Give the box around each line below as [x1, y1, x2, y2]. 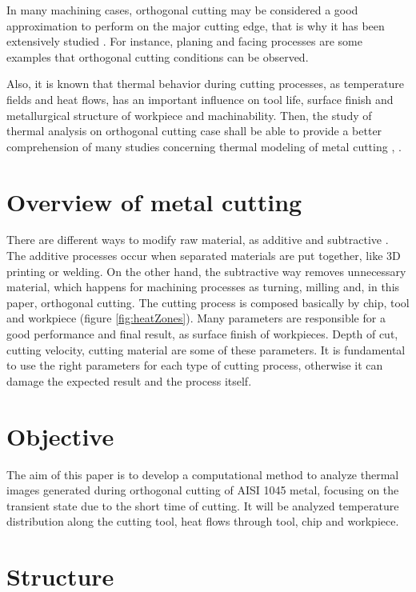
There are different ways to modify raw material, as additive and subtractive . [6, 231, 389, 248]
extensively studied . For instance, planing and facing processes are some [6, 33, 362, 50]
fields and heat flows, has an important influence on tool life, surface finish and [6, 90, 394, 107]
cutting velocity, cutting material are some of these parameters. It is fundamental [6, 341, 406, 358]
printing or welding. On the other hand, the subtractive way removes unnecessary [6, 262, 406, 279]
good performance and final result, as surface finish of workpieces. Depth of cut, [6, 326, 398, 342]
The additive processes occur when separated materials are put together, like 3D [6, 247, 401, 264]
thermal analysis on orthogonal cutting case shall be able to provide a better [6, 122, 382, 139]
